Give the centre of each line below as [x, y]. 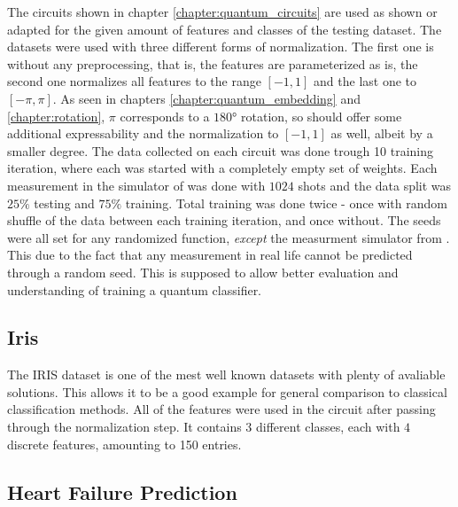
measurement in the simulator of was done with [136, 185]
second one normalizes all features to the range [134, 81]
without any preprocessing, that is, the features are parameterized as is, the [213, 63]
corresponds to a [165, 116]
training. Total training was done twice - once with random [286, 203]
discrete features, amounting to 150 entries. [124, 444]
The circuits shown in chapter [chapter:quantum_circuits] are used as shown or [222, 12]
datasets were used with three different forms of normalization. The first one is [221, 47]
